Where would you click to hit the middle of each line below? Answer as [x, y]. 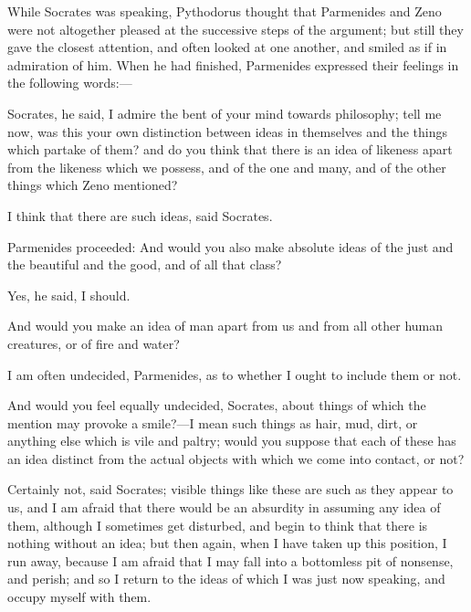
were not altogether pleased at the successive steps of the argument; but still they [235, 29]
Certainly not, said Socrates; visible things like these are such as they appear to [230, 489]
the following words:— [70, 83]
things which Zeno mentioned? [93, 185]
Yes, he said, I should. [69, 295]
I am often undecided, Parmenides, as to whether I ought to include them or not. [235, 374]
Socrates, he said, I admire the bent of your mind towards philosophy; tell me [225, 113]
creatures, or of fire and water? [94, 343]
